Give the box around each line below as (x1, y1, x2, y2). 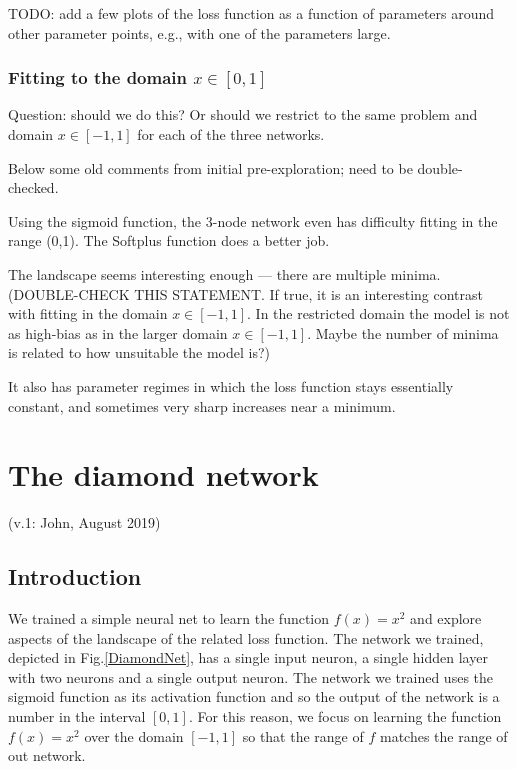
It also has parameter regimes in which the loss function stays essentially (8, 375, 454, 396)
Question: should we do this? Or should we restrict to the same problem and (8, 104, 478, 125)
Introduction (8, 561, 142, 592)
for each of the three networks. (137, 124, 325, 144)
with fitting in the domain (8, 303, 168, 324)
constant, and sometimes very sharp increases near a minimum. (8, 395, 396, 416)
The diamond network (8, 454, 319, 495)
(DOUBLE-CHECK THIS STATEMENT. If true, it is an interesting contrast (8, 283, 484, 304)
